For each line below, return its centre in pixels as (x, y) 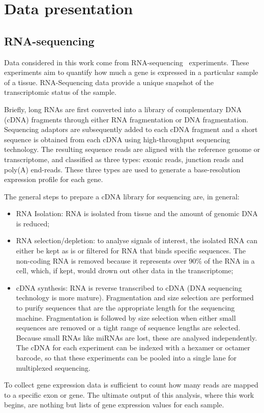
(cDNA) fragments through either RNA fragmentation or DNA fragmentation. (126, 119)
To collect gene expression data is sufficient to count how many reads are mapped (131, 385)
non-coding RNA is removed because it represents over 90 (106, 260)
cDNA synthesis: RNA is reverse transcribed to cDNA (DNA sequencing (129, 287)
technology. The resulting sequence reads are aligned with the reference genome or (132, 149)
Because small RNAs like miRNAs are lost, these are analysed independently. (137, 337)
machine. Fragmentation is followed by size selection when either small (126, 317)
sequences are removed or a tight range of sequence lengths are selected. (128, 328)
